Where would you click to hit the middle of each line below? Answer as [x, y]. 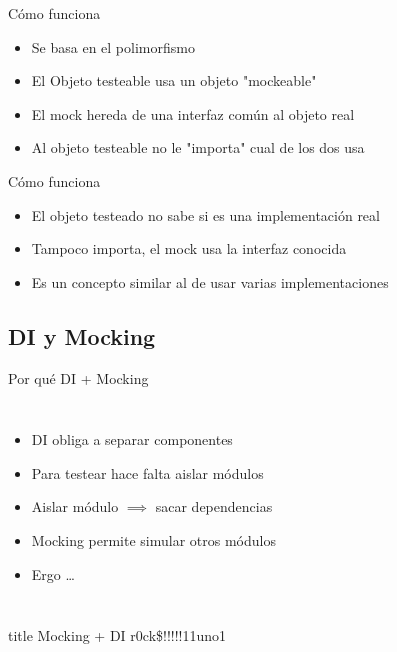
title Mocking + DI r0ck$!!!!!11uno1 [117, 635]
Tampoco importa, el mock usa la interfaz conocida [189, 248]
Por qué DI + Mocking [78, 377]
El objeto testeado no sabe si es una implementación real [205, 214]
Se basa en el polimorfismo [113, 46]
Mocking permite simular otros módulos [153, 539]
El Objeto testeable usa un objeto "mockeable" [174, 80]
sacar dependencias [214, 506]
